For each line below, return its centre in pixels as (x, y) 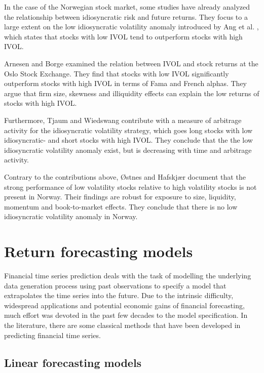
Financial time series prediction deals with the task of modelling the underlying (128, 275)
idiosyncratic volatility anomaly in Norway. (71, 216)
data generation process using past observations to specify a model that (115, 285)
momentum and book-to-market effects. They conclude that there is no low (121, 206)
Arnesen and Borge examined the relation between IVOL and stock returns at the (131, 63)
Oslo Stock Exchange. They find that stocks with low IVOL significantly (117, 73)
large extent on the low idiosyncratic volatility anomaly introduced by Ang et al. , (131, 27)
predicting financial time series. (52, 335)
